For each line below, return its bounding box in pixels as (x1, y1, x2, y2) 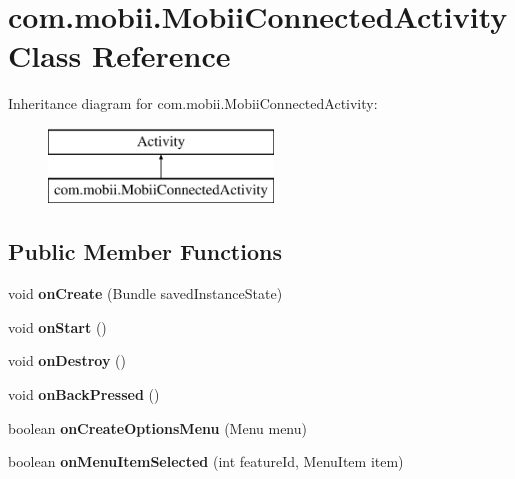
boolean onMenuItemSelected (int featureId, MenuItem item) (8, 451, 404, 472)
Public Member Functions (8, 236, 282, 267)
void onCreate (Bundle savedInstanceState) (8, 283, 283, 304)
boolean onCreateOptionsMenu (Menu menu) (8, 417, 307, 438)
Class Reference (8, 35, 231, 76)
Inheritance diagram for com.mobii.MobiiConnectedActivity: (8, 93, 378, 114)
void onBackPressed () (8, 384, 160, 405)
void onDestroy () (8, 350, 126, 371)
